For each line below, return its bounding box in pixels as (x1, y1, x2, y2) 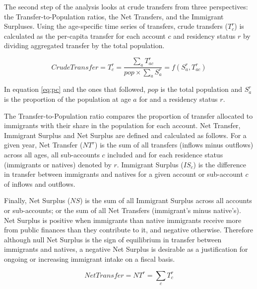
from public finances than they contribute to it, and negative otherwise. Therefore (4, 224, 254, 235)
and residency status (173, 30, 236, 41)
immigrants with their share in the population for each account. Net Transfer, (4, 120, 241, 131)
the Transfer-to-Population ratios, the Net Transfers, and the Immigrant (4, 11, 224, 21)
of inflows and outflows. (4, 178, 75, 189)
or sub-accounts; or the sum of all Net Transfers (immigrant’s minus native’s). (4, 205, 241, 215)
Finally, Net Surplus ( (4, 195, 70, 206)
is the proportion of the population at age (4, 94, 131, 104)
